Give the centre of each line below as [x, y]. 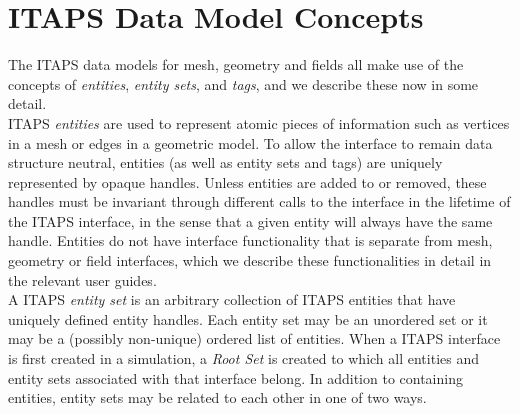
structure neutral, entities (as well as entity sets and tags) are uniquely [225, 162]
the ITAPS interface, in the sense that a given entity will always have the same [250, 220]
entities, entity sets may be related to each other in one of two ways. [217, 397]
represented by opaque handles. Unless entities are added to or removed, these [247, 181]
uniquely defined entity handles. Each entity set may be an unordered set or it [248, 318]
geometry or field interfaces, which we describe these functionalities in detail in [250, 260]
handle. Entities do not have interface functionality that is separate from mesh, [250, 240]
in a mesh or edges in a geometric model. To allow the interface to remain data [250, 142]
